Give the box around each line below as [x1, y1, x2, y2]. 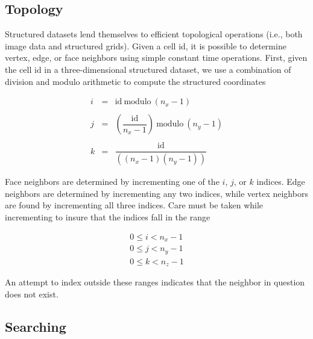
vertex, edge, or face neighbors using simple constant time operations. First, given [5, 51, 308, 64]
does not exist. [5, 287, 58, 300]
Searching [5, 317, 66, 335]
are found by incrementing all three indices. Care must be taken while [5, 199, 264, 211]
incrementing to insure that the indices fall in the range [5, 211, 210, 223]
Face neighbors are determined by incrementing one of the [5, 175, 220, 188]
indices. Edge [256, 175, 305, 188]
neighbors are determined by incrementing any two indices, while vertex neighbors [5, 187, 308, 199]
